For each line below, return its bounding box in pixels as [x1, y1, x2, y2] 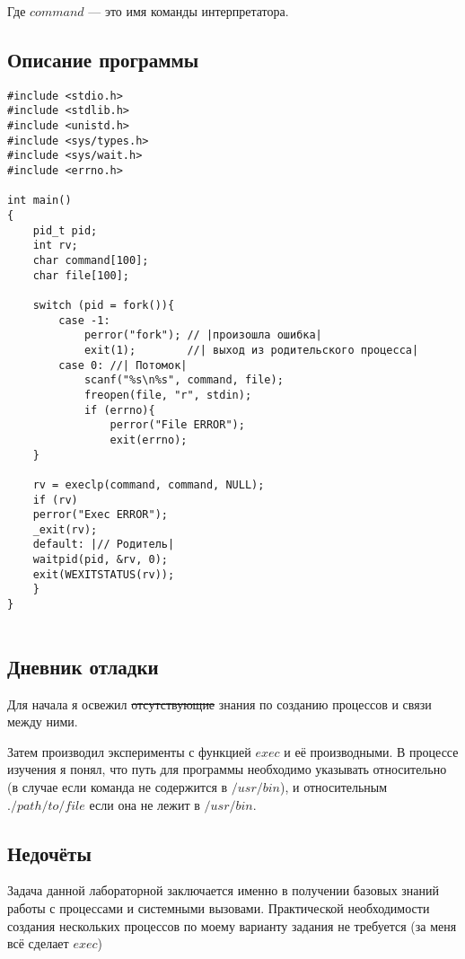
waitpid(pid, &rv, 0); [32, 553, 168, 567]
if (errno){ [83, 403, 155, 417]
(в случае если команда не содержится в [7, 778, 228, 796]
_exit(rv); [32, 523, 98, 536]
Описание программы [7, 45, 199, 73]
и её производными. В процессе [284, 742, 459, 761]
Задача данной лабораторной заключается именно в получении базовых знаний [7, 881, 440, 900]
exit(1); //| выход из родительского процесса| [83, 343, 419, 356]
